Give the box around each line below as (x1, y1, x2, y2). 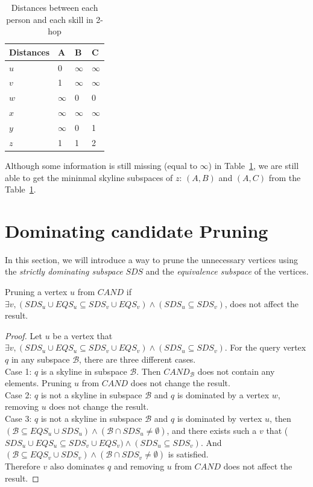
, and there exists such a (166, 424, 257, 436)
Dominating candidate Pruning (5, 218, 268, 243)
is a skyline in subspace (40, 364, 127, 377)
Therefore (5, 460, 40, 473)
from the (268, 171, 301, 183)
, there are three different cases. (79, 353, 196, 365)
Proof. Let (5, 329, 42, 342)
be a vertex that (52, 329, 113, 342)
